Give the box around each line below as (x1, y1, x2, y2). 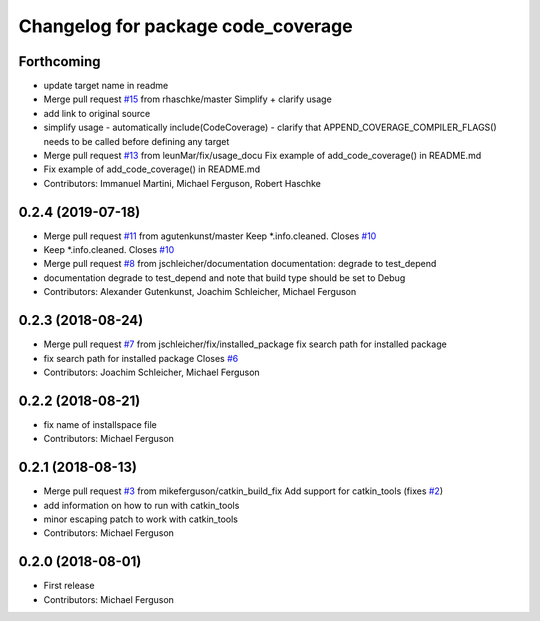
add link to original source (43, 107, 151, 119)
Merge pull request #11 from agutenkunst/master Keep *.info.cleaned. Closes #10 (43, 230, 377, 242)
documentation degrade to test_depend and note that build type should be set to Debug (43, 271, 406, 284)
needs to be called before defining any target (43, 135, 230, 147)
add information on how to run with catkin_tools (43, 499, 240, 511)
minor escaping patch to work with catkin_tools (43, 513, 239, 525)
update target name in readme (43, 80, 169, 92)
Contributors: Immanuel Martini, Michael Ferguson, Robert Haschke (43, 177, 322, 189)
